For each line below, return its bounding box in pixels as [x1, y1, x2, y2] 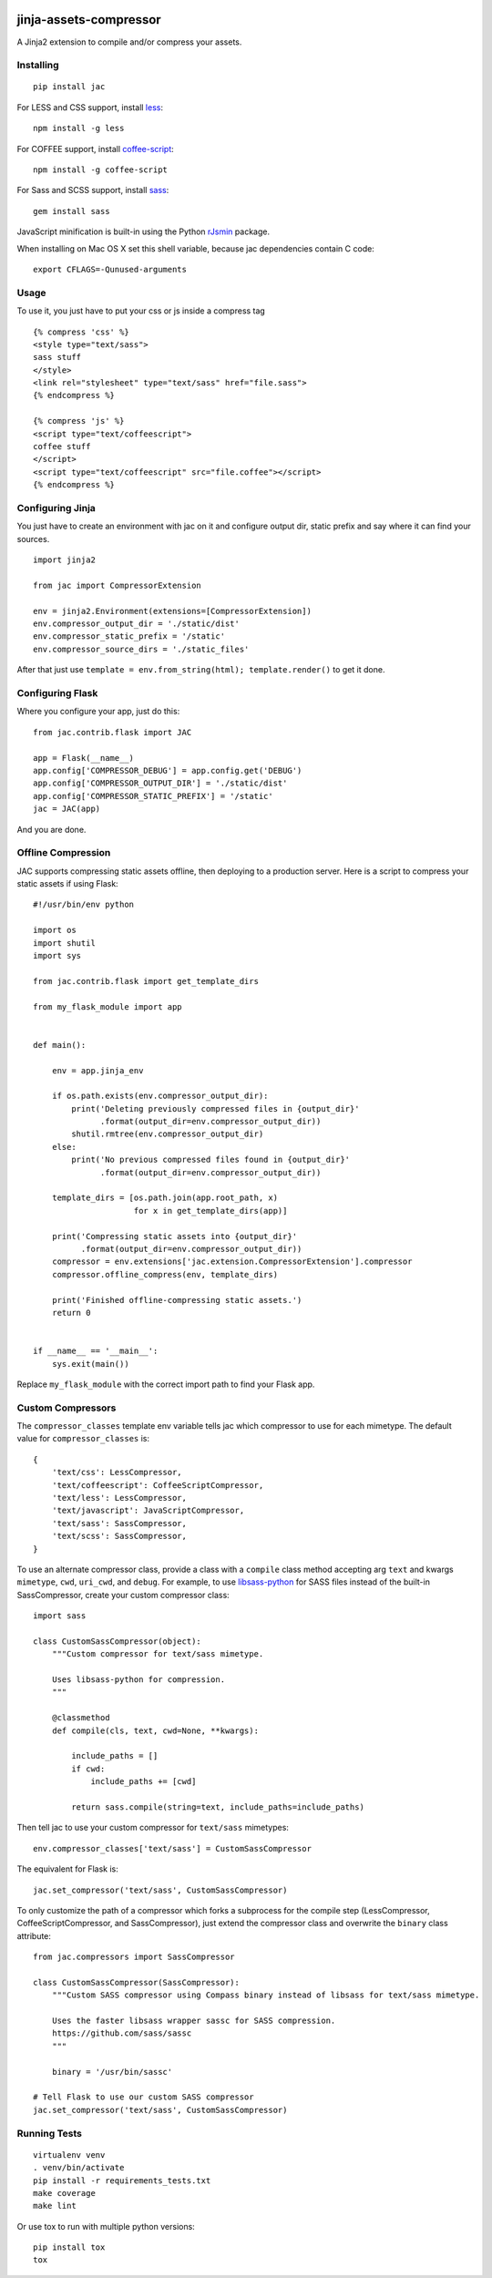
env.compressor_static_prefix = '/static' [33, 631, 226, 641]
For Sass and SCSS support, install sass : [16, 185, 169, 196]
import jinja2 [33, 555, 96, 565]
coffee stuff [33, 442, 91, 452]
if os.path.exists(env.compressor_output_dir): [51, 1091, 269, 1102]
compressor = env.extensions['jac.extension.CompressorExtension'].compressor [51, 1257, 413, 1267]
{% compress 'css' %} [33, 326, 129, 337]
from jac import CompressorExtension [33, 580, 202, 590]
